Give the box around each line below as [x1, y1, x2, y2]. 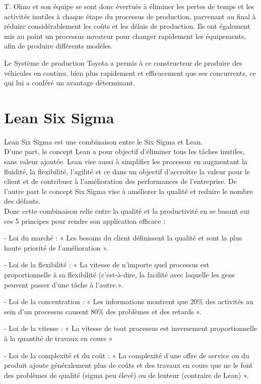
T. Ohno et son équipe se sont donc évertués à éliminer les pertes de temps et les [4, 1, 254, 11]
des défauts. [4, 196, 41, 206]
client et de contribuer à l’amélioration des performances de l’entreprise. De [4, 176, 237, 186]
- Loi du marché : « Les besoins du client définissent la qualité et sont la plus [4, 232, 242, 243]
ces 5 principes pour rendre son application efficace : [4, 215, 166, 226]
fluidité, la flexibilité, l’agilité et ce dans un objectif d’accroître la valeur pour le [4, 166, 250, 176]
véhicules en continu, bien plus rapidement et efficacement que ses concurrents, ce [4, 67, 256, 78]
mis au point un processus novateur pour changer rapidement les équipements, [4, 30, 246, 41]
